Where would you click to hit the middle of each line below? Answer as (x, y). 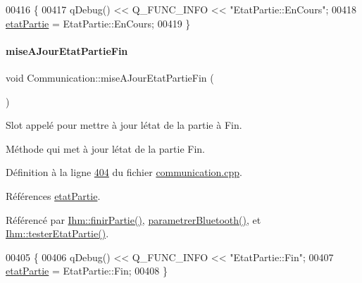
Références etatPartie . (53, 195)
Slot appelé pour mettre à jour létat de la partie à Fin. (124, 125)
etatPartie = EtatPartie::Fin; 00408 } (87, 271)
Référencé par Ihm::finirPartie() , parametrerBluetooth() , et (133, 219)
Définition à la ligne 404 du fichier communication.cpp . (124, 172)
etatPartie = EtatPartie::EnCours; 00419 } (98, 23)
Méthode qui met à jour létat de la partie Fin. (106, 148)
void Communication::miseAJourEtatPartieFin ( (110, 77)
